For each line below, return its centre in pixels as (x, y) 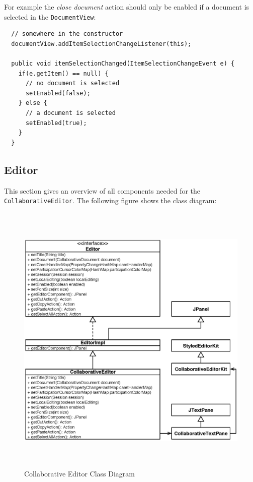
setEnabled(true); (56, 123)
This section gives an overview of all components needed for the (102, 190)
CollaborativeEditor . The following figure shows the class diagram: (110, 200)
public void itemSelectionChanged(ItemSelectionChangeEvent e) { (123, 64)
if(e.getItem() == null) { (63, 73)
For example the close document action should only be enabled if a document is (127, 7)
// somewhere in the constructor (67, 34)
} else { (33, 103)
